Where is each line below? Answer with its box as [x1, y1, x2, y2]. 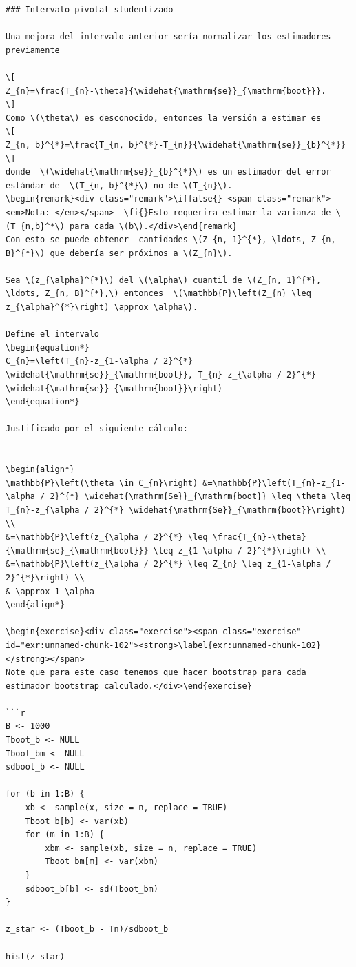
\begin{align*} [6, 465, 75, 475]
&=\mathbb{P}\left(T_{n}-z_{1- [202, 478, 346, 488]
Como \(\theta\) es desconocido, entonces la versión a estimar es [6, 113, 322, 123]
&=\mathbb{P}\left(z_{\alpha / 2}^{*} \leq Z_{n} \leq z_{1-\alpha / [6, 559, 331, 569]
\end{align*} [6, 600, 65, 610]
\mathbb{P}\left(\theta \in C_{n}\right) [6, 478, 198, 488]
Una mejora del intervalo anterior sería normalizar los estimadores [6, 32, 331, 42]
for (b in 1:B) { [6, 789, 85, 799]
